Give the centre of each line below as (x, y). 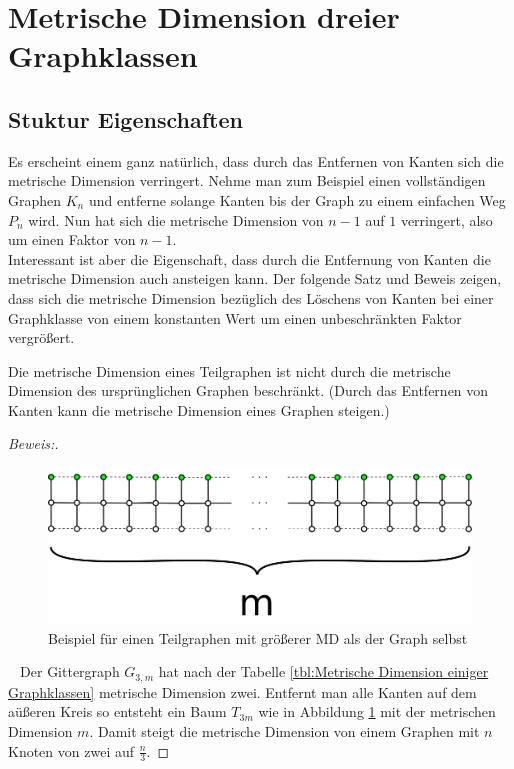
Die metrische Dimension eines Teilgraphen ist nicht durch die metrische (229, 370)
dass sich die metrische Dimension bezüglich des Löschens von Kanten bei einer (251, 297)
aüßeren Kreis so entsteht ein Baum (117, 711)
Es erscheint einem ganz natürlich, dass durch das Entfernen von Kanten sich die (256, 160)
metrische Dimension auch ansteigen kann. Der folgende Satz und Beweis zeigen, (255, 278)
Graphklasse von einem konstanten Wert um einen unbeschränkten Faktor (235, 317)
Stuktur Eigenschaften (125, 118)
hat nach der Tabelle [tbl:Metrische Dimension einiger (323, 671)
